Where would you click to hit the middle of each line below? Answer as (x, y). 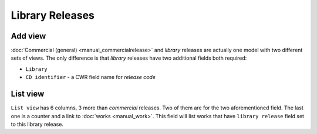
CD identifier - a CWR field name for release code (90, 77)
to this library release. (37, 124)
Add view (28, 36)
